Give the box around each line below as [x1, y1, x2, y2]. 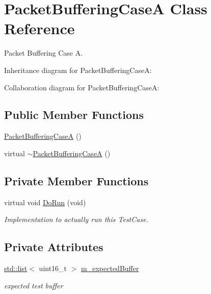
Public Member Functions [4, 107, 144, 122]
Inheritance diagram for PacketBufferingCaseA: [4, 64, 152, 75]
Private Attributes [4, 239, 103, 255]
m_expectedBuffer [81, 263, 139, 274]
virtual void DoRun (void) [4, 197, 86, 207]
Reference [4, 18, 75, 39]
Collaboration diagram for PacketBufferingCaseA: [4, 82, 160, 92]
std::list [4, 263, 28, 274]
